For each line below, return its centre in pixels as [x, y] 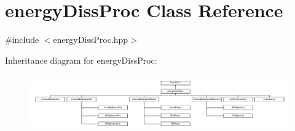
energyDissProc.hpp [91, 39]
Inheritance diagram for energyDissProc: [81, 60]
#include [22, 39]
